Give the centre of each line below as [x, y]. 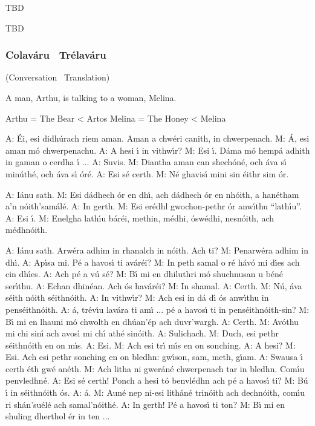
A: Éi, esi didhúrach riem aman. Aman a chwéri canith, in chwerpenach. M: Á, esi [157, 138]
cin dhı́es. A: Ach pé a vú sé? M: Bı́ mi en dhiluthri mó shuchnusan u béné [145, 274]
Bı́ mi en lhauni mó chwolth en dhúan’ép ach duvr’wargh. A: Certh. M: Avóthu [152, 321]
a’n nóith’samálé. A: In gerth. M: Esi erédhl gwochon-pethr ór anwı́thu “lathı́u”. [154, 206]
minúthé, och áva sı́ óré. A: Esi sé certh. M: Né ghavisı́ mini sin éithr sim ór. [147, 173]
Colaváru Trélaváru [56, 55]
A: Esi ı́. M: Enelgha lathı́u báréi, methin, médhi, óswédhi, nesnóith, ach [140, 218]
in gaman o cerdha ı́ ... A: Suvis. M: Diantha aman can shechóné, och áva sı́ [146, 162]
